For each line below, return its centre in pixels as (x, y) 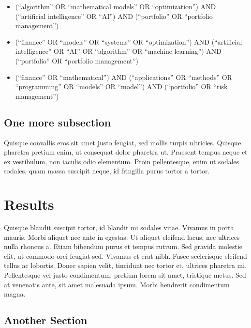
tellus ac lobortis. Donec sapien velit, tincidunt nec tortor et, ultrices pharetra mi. (125, 265)
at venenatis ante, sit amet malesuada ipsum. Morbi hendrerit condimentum (117, 284)
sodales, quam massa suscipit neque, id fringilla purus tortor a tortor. (107, 171)
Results (29, 204)
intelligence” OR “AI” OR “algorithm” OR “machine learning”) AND (118, 51)
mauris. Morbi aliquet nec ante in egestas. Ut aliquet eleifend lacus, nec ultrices (122, 237)
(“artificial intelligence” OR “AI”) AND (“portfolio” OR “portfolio (114, 16)
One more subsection (58, 122)
